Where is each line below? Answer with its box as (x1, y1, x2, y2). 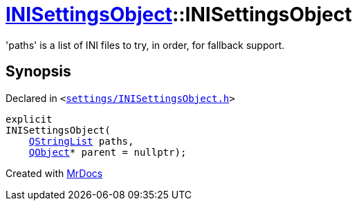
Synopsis (6, 63, 71, 81)
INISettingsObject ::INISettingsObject (6, 3, 352, 26)
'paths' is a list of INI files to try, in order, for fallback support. (6, 39, 285, 51)
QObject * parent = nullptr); (28, 146, 187, 158)
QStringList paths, (28, 135, 134, 147)
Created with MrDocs (6, 167, 103, 179)
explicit (6, 113, 53, 125)
